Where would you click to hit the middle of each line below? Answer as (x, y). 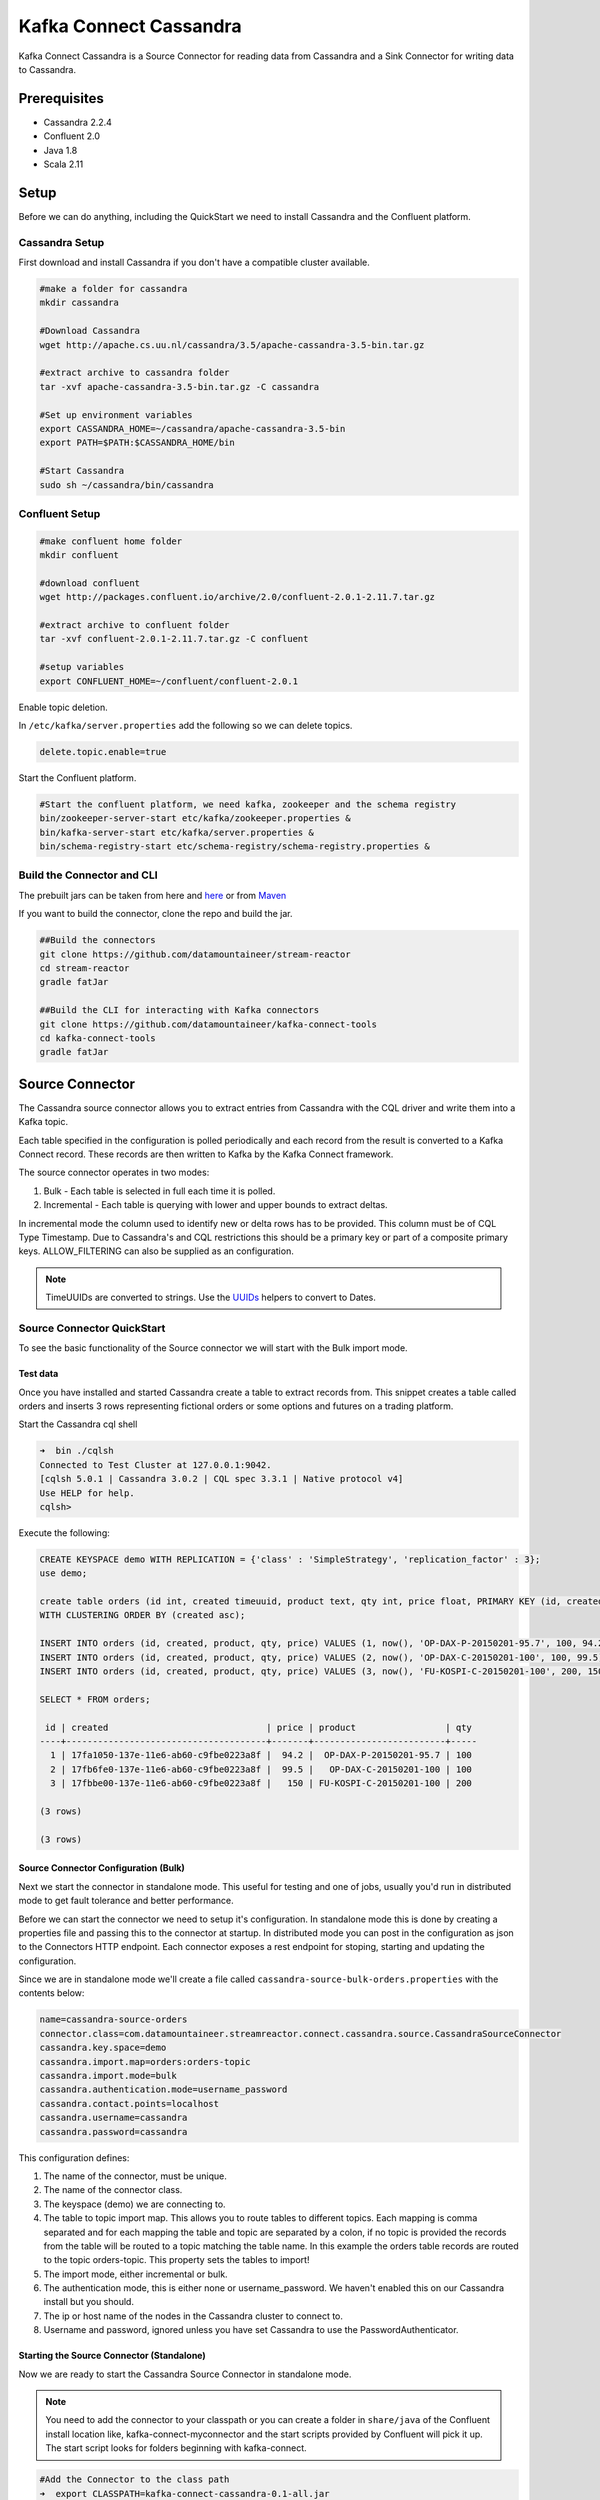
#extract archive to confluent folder (134, 625)
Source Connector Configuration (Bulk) (101, 1868)
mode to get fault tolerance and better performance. (126, 1901)
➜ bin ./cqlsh (76, 1451)
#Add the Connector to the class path (134, 2479)
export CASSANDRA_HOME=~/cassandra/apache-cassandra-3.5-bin (192, 428)
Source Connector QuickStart (92, 1328)
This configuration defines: (74, 2157)
